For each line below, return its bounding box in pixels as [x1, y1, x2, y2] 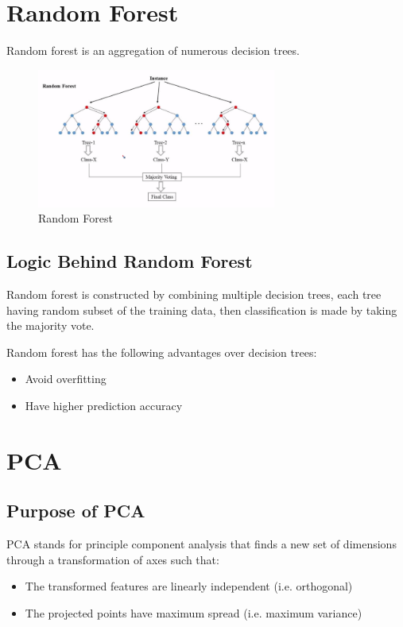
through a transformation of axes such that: [6, 551, 219, 567]
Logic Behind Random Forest [6, 249, 253, 273]
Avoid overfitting [25, 370, 107, 387]
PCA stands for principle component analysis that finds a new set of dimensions [6, 536, 397, 552]
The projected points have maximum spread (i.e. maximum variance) [25, 604, 362, 621]
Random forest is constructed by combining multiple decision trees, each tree [6, 285, 382, 302]
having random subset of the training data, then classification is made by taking [6, 301, 397, 318]
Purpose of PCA [6, 498, 145, 523]
